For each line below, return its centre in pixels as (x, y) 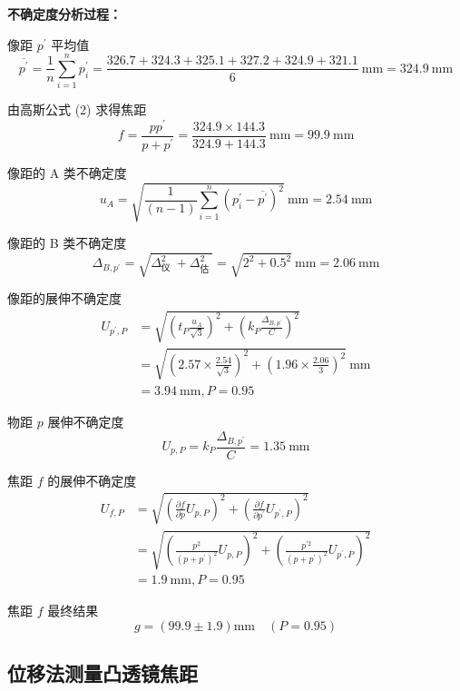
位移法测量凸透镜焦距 (103, 673)
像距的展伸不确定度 (64, 298)
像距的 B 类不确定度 (67, 243)
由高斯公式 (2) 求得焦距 (77, 109)
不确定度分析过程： (64, 14)
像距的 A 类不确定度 (67, 172)
